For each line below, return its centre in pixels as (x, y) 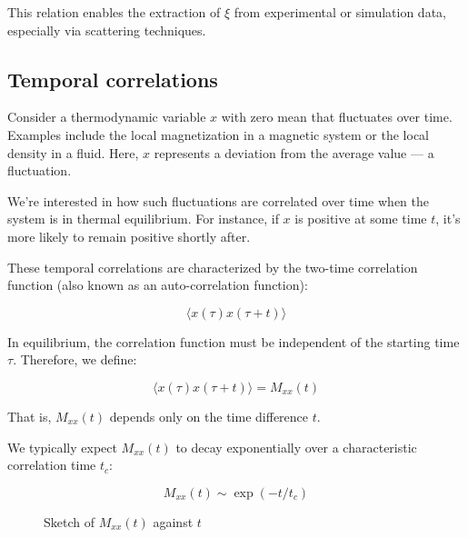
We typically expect (62, 447)
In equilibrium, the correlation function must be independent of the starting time (234, 341)
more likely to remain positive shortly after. (129, 236)
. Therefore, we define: (75, 359)
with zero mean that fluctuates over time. (337, 117)
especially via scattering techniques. (107, 30)
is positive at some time (361, 219)
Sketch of (69, 521)
